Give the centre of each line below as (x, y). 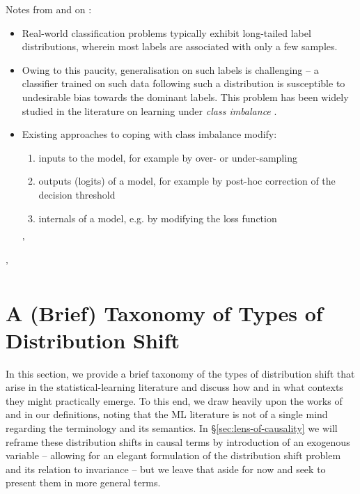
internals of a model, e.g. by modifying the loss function (158, 218)
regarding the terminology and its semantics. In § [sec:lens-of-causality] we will (172, 428)
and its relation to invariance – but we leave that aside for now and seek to (166, 469)
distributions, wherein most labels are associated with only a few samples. (180, 46)
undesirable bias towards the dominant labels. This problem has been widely (185, 97)
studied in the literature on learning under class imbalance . (149, 110)
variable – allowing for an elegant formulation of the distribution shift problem (173, 455)
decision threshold (77, 194)
